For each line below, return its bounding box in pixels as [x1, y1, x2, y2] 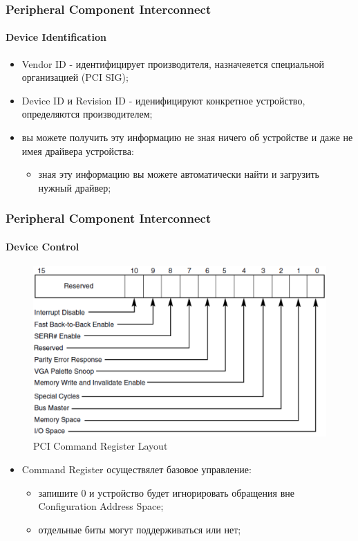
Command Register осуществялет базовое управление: [21, 461, 252, 476]
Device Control [6, 239, 79, 253]
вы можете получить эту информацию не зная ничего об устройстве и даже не [21, 130, 353, 145]
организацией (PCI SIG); [21, 70, 129, 84]
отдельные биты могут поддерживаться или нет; [38, 522, 241, 536]
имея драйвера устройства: [21, 143, 134, 158]
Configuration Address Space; [38, 499, 164, 513]
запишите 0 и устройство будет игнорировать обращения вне [38, 485, 294, 499]
